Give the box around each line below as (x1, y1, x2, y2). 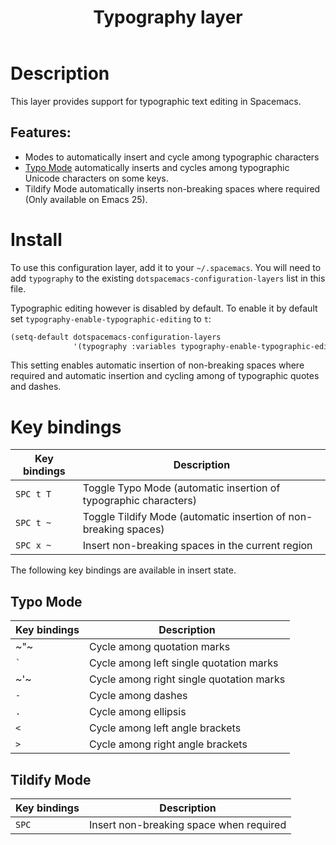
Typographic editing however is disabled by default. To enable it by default (10, 302, 318, 314)
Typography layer (93, 6, 243, 29)
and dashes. (10, 381, 62, 393)
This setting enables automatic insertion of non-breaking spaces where (10, 359, 305, 371)
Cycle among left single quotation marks (88, 656, 279, 670)
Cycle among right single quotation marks (88, 672, 286, 686)
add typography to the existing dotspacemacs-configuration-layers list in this (10, 272, 326, 284)
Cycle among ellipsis (88, 705, 187, 719)
